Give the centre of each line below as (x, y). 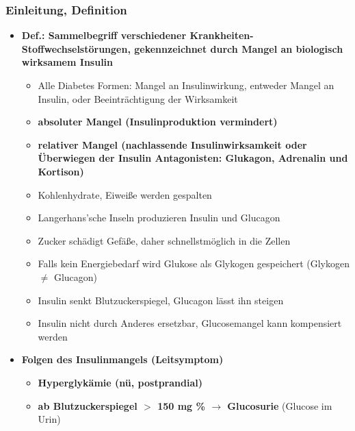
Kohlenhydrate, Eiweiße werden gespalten (125, 194)
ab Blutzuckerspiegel (88, 405)
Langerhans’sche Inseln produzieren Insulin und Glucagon (159, 218)
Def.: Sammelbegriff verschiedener (104, 35)
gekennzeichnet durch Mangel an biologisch (239, 48)
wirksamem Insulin (67, 62)
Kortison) (61, 171)
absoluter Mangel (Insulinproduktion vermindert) (158, 122)
